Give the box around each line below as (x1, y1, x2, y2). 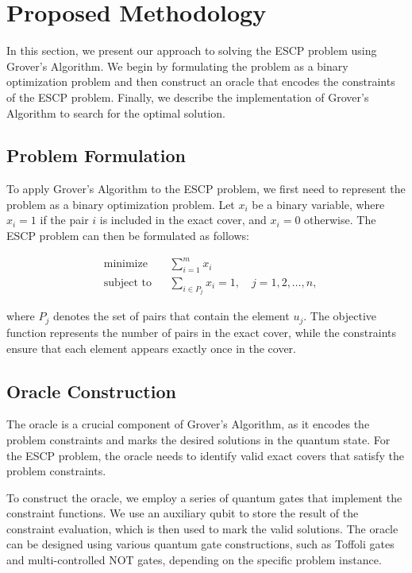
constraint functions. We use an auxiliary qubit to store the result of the (6, 505, 359, 521)
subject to (103, 277, 152, 289)
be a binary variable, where (252, 196, 385, 212)
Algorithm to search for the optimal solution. (6, 104, 226, 121)
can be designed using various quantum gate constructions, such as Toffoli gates (6, 536, 395, 552)
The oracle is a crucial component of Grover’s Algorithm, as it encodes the (6, 416, 370, 432)
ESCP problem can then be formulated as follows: (6, 227, 249, 244)
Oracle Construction (6, 378, 176, 403)
